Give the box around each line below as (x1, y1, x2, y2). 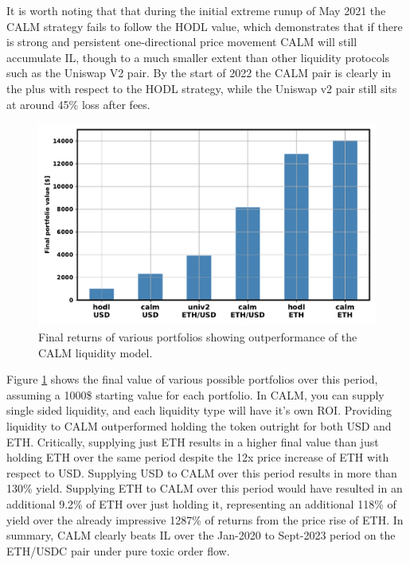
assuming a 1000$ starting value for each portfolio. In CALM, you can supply (6, 386, 385, 403)
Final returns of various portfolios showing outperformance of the (38, 328, 357, 345)
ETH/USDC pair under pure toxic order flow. (6, 542, 230, 559)
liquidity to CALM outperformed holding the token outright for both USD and (6, 417, 392, 434)
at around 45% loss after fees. (6, 95, 150, 112)
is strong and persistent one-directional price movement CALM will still (6, 33, 357, 50)
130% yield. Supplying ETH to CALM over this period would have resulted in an (6, 480, 403, 497)
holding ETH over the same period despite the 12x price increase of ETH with (6, 449, 389, 466)
